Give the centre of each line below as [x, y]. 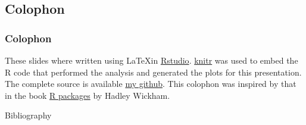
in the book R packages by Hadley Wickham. [88, 95]
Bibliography [28, 115]
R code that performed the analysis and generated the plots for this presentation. [153, 72]
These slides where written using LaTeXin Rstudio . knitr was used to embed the [152, 60]
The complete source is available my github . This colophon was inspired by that [151, 84]
